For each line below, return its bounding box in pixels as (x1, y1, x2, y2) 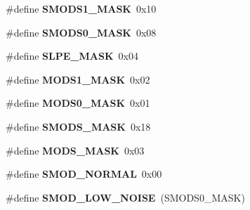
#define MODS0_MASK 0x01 (6, 96, 150, 110)
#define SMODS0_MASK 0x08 (6, 25, 157, 39)
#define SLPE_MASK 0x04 (6, 48, 138, 63)
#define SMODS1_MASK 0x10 (6, 1, 157, 15)
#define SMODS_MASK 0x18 (6, 119, 151, 133)
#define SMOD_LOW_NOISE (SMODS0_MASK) (6, 190, 245, 204)
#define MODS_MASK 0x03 (6, 143, 145, 157)
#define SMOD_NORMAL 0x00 (6, 166, 162, 181)
